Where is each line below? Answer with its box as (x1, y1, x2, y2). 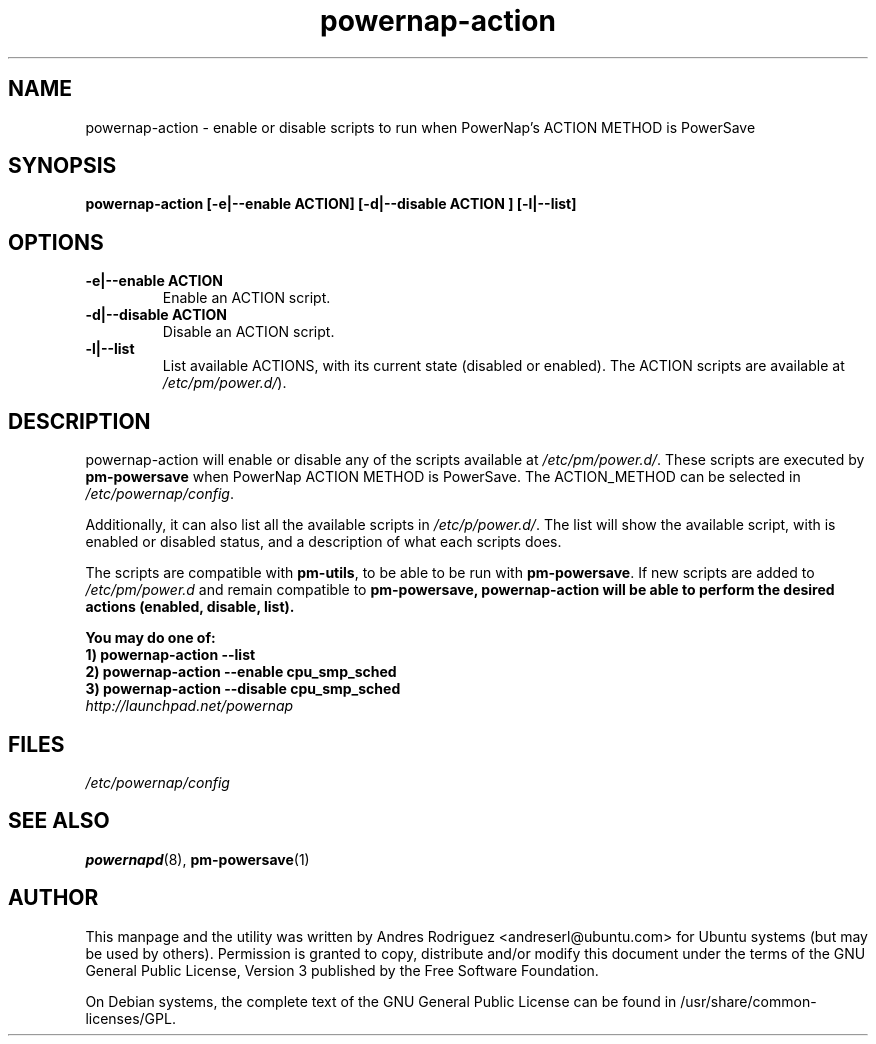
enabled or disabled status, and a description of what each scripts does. (85, 533, 562, 551)
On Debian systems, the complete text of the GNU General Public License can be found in (85, 992, 677, 1010)
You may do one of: (85, 629, 216, 647)
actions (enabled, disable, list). (85, 598, 295, 616)
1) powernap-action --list (85, 646, 256, 664)
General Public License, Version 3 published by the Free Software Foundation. (85, 961, 599, 979)
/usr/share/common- (680, 992, 817, 1010)
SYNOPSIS (8, 153, 117, 179)
